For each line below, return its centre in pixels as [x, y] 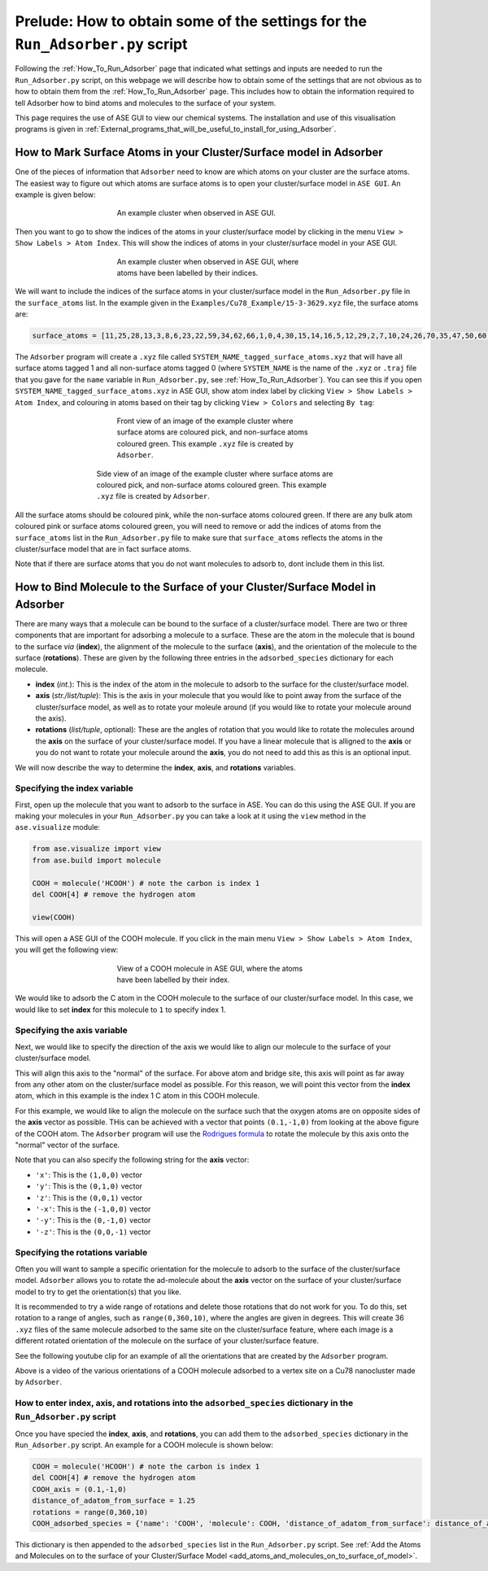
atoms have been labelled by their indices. [187, 273]
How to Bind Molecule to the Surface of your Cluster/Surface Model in [196, 587]
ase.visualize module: [58, 827]
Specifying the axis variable [71, 1031]
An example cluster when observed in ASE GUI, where [208, 261]
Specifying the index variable [74, 788]
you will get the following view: [67, 950]
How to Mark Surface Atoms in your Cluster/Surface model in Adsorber [199, 153]
